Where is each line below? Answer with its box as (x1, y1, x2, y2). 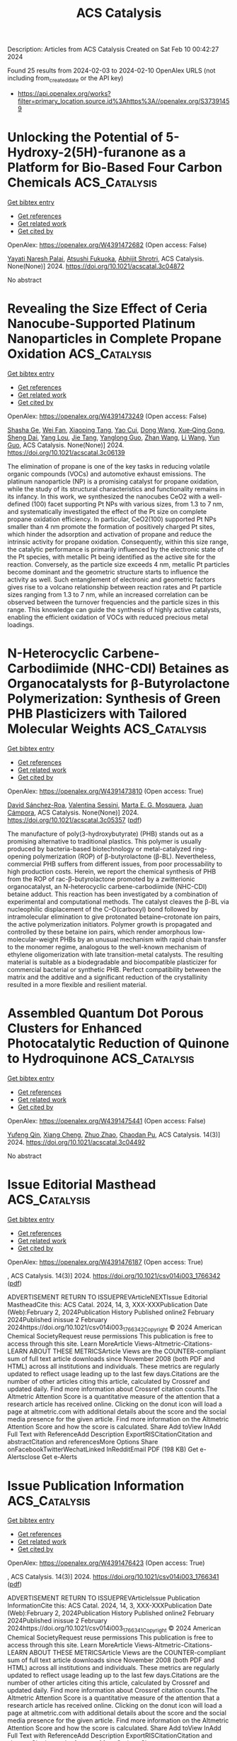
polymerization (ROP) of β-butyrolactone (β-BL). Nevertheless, (33, 852, 216, 861)
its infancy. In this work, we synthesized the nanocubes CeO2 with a (7, 492, 207, 501)
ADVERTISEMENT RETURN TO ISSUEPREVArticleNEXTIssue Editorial (7, 1292, 208, 1301)
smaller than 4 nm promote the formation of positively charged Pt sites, (7, 522, 215, 530)
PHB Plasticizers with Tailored (7, 706, 187, 722)
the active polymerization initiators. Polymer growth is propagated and (7, 919, 212, 928)
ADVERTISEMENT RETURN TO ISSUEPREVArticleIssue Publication (7, 1594, 200, 1603)
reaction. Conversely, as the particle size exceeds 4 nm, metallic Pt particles (7, 560, 230, 569)
